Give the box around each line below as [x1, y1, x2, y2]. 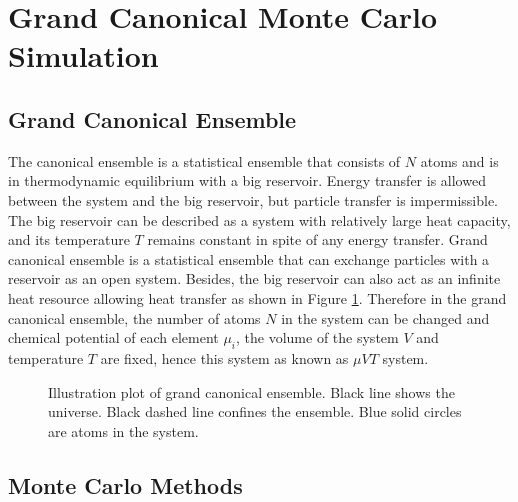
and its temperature [8, 229, 130, 250]
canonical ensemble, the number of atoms [8, 307, 261, 328]
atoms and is [420, 150, 499, 171]
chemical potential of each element [8, 327, 219, 348]
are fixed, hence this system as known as [100, 347, 349, 368]
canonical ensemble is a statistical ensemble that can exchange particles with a [8, 248, 490, 269]
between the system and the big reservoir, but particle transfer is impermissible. [8, 189, 499, 210]
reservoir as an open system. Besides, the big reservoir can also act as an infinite [8, 268, 501, 289]
